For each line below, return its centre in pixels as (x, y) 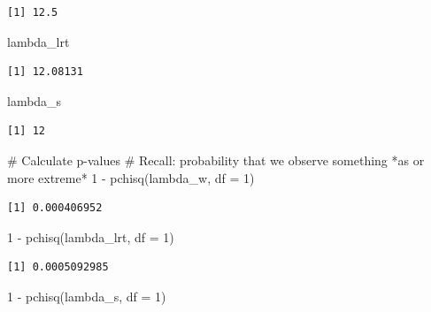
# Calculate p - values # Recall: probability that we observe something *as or (216, 160)
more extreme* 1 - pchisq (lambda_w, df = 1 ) (131, 177)
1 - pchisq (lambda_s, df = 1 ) (87, 296)
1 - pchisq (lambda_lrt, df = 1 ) (91, 236)
